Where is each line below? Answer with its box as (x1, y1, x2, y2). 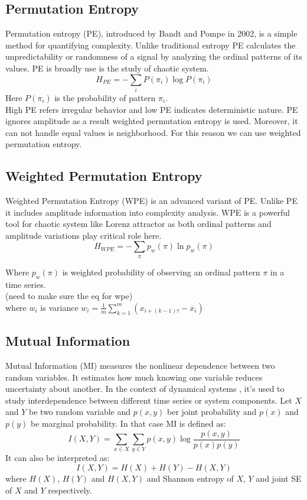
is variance (40, 301, 79, 313)
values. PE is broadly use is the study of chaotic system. (5, 61, 209, 74)
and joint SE (256, 472, 302, 484)
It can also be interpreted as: (5, 452, 110, 464)
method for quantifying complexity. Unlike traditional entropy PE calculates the (5, 38, 296, 51)
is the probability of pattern (54, 91, 156, 103)
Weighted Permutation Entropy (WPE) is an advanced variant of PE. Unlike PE (5, 194, 298, 207)
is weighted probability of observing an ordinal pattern (62, 265, 260, 278)
